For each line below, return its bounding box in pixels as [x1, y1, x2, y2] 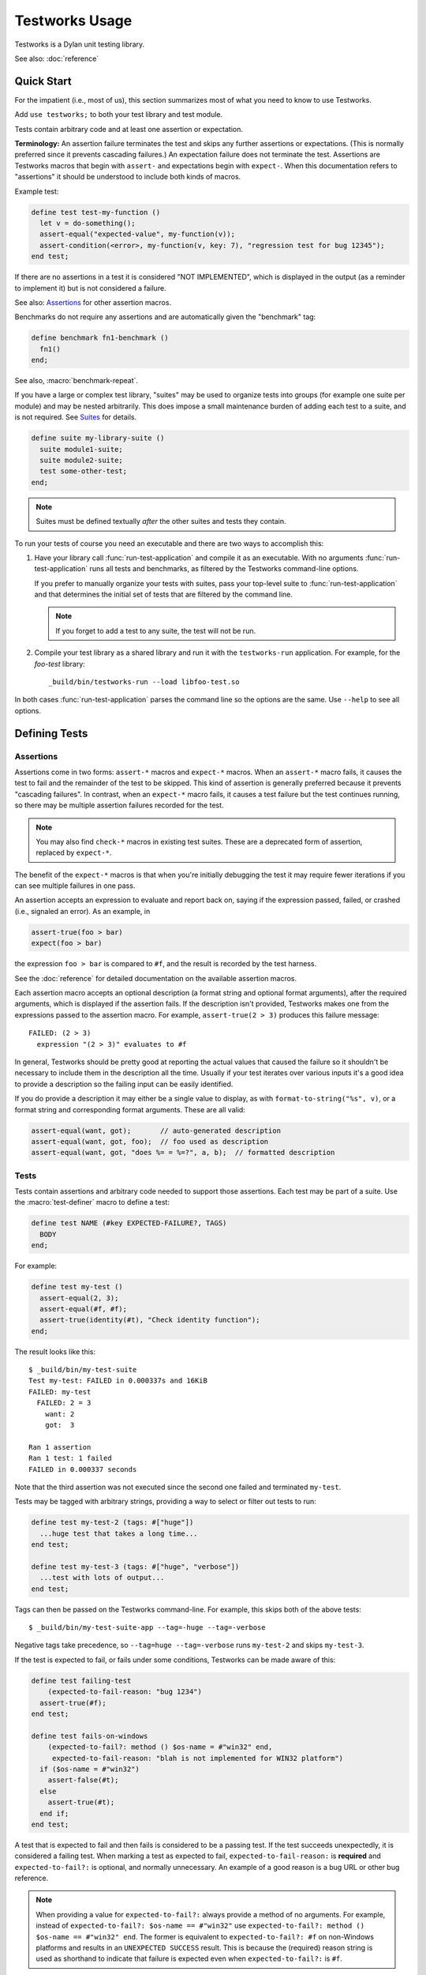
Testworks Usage [14, 12, 133, 29]
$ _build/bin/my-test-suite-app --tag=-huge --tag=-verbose [28, 1623, 266, 1632]
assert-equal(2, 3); [39, 1293, 119, 1303]
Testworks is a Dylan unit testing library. [14, 39, 145, 49]
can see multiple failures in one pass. [14, 881, 136, 890]
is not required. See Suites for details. [14, 412, 137, 422]
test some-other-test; [39, 467, 128, 476]
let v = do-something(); [39, 218, 136, 228]
